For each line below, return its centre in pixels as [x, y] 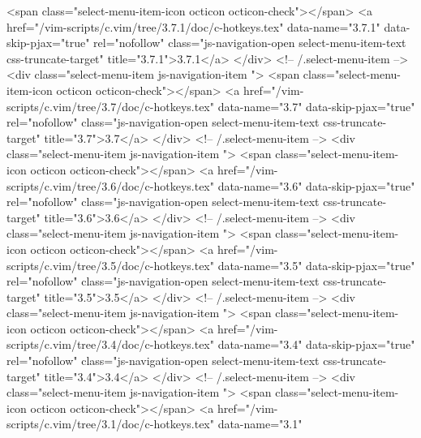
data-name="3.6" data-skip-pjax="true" [316, 185]
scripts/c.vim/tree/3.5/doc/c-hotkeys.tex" [110, 265]
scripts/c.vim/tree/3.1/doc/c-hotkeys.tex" [110, 424]
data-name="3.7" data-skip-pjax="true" [316, 106]
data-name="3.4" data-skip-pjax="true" [316, 344]
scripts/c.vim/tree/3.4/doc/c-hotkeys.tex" [110, 344]
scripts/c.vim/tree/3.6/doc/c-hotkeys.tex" [110, 185]
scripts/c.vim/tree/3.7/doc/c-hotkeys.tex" [110, 106]
